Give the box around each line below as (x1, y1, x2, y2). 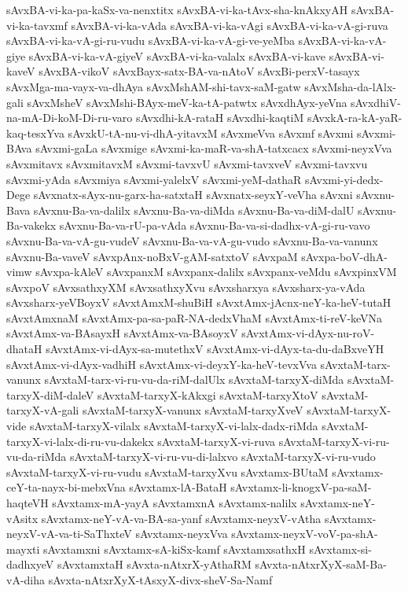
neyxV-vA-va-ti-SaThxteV (6, 525, 132, 542)
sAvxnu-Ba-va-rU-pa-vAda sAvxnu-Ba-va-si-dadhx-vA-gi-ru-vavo (59, 217, 370, 234)
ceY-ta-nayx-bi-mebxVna (6, 479, 126, 495)
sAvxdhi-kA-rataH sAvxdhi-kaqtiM (135, 109, 304, 126)
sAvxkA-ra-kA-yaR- (307, 109, 402, 126)
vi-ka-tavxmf (6, 17, 68, 33)
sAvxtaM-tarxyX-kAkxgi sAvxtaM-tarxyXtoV (97, 386, 318, 403)
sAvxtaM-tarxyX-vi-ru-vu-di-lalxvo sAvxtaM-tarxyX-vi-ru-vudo (69, 448, 376, 465)
